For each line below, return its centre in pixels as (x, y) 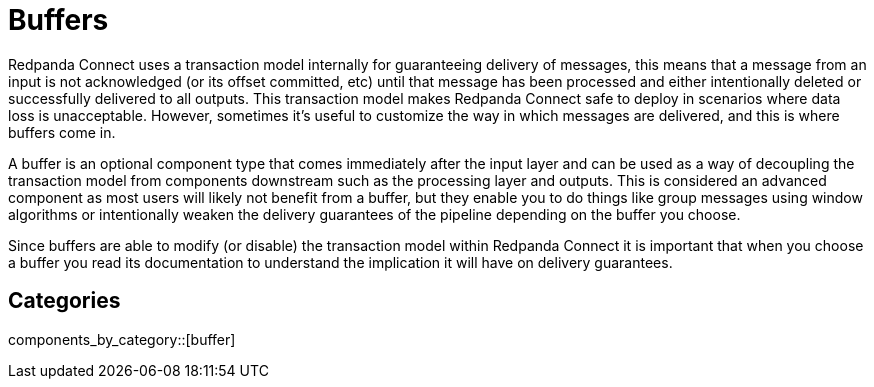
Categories (64, 301)
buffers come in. (62, 132)
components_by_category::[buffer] (122, 339)
